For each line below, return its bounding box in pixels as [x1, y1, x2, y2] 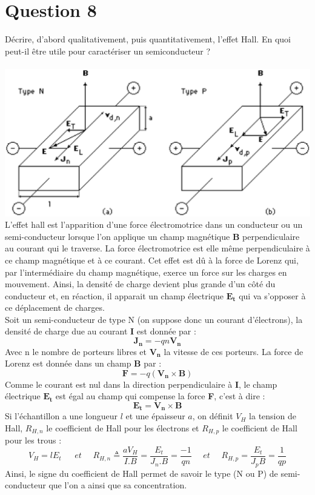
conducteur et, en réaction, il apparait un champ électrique [5, 289, 224, 302]
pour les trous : [5, 434, 62, 447]
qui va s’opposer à [239, 289, 306, 302]
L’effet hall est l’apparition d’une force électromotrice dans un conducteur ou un [5, 218, 303, 231]
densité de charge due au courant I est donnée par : [5, 325, 196, 337]
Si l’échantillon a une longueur [5, 410, 118, 422]
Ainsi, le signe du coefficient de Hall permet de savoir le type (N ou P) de [5, 467, 278, 479]
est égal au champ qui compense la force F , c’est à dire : [55, 390, 265, 402]
